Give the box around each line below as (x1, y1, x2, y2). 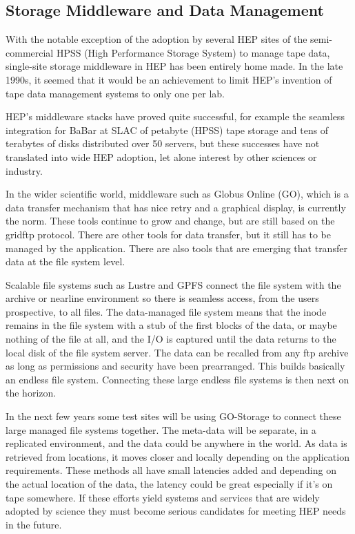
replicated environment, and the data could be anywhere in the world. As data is (6, 436, 347, 450)
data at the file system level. (6, 254, 125, 269)
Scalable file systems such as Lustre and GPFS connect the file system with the (6, 277, 341, 292)
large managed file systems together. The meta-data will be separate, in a (6, 422, 316, 437)
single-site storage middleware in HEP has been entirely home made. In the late (6, 59, 343, 73)
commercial (6, 45, 54, 59)
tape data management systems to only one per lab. (6, 86, 225, 100)
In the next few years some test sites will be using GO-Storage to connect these (6, 409, 341, 423)
